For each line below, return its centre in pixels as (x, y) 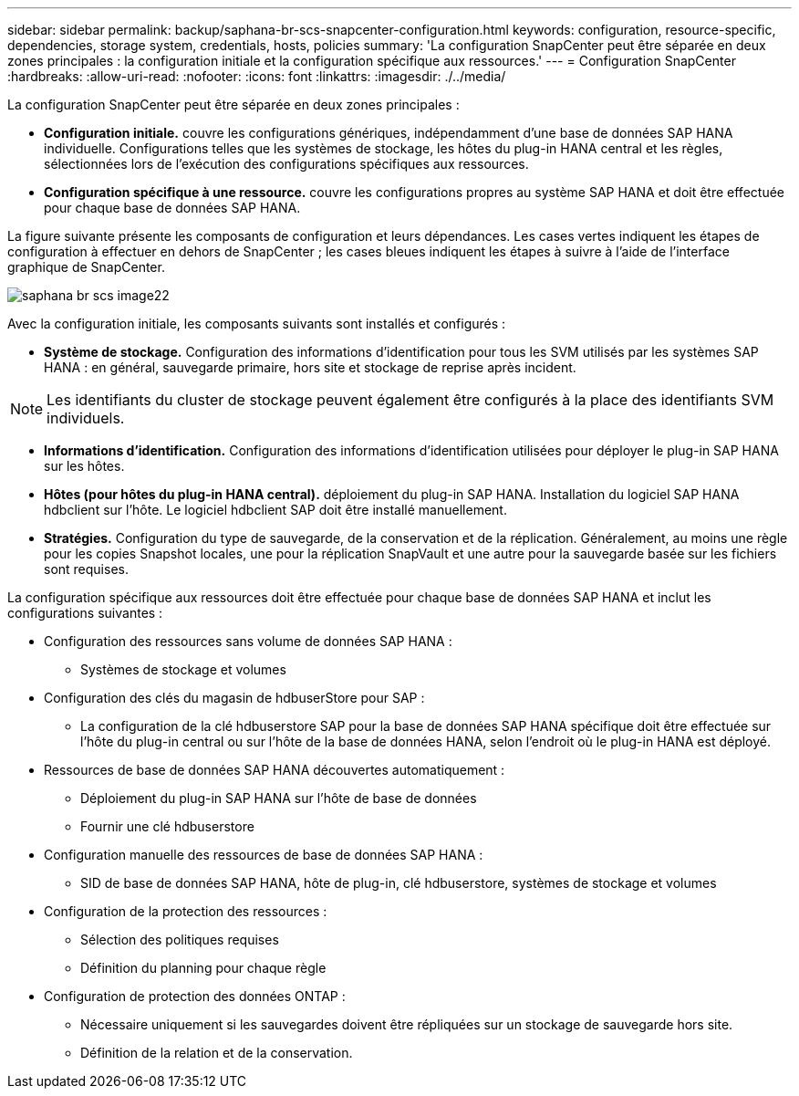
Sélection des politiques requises (180, 939)
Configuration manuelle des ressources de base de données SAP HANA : (264, 855)
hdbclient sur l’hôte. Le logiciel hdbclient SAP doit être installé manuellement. (275, 510)
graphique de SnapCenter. (86, 267)
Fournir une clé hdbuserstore (167, 826)
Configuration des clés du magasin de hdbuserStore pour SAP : (234, 698)
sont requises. (86, 569)
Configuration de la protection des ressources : (186, 911)
